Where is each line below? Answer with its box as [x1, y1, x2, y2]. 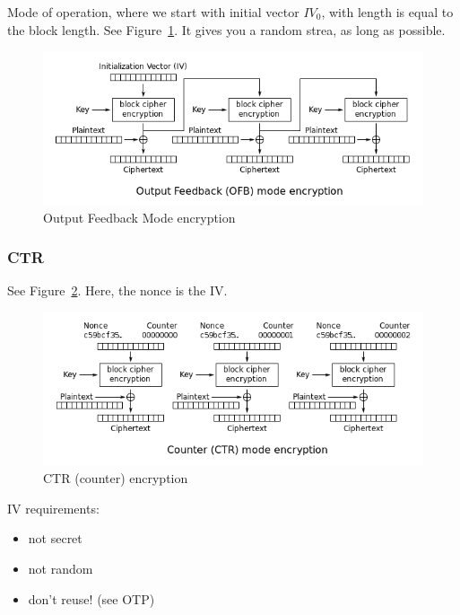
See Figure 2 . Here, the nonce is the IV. [7, 281, 228, 300]
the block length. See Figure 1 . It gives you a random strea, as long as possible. [7, 20, 446, 39]
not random [28, 559, 93, 577]
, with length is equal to [321, 3, 454, 21]
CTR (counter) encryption [43, 469, 188, 488]
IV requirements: [7, 498, 100, 517]
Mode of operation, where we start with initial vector [7, 3, 299, 21]
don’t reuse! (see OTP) [28, 589, 155, 608]
